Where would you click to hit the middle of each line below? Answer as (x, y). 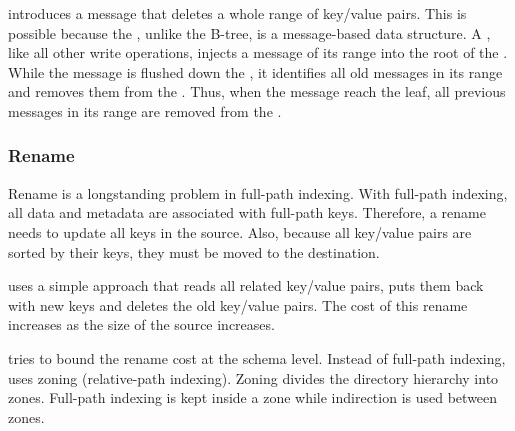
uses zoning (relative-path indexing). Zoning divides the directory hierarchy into (253, 377)
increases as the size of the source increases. (141, 324)
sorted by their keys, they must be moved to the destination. (194, 251)
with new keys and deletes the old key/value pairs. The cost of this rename (238, 304)
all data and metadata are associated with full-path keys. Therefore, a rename (247, 212)
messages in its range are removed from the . (145, 110)
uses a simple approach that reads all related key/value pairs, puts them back (246, 285)
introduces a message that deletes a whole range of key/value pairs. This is (237, 13)
